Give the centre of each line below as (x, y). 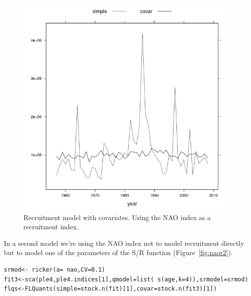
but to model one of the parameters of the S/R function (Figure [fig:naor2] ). (118, 252)
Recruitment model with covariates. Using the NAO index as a (117, 217)
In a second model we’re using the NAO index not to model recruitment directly (124, 243)
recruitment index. (51, 227)
